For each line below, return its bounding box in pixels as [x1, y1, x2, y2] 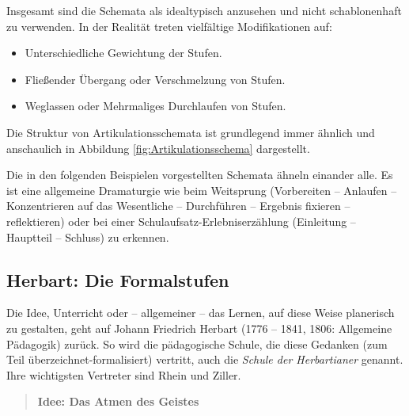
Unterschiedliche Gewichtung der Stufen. [25, 44, 222, 61]
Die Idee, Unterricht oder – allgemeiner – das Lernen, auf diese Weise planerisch [6, 304, 395, 321]
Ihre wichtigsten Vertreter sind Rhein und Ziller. [6, 366, 241, 383]
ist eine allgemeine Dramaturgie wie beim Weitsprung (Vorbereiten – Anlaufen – [6, 181, 397, 198]
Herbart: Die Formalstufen [6, 267, 229, 292]
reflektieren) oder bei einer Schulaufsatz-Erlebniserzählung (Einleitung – [6, 212, 356, 229]
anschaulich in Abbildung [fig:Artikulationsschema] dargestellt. [6, 139, 310, 156]
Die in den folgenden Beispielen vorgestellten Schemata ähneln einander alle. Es [6, 166, 393, 183]
